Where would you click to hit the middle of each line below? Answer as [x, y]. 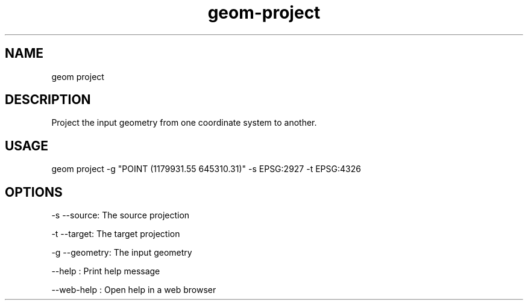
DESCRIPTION [48, 100]
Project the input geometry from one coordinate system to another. [184, 123]
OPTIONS [34, 192]
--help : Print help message [106, 271]
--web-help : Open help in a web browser [134, 290]
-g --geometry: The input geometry [122, 253]
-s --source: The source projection [121, 215]
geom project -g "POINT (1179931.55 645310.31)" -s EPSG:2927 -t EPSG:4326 [206, 169]
